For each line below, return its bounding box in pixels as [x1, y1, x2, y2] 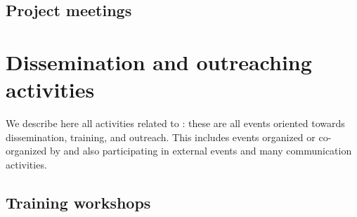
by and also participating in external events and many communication [50, 143, 352, 158]
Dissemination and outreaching [6, 47, 312, 76]
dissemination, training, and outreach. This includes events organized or [6, 129, 316, 144]
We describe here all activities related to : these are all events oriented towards [6, 116, 345, 131]
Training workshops [6, 191, 151, 213]
